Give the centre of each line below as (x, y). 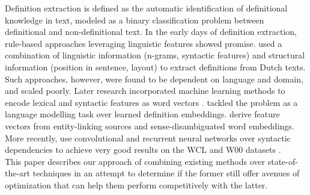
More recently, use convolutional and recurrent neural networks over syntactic (148, 138)
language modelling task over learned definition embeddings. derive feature (142, 114)
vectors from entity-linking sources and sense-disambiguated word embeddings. (150, 125)
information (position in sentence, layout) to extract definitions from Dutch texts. (155, 67)
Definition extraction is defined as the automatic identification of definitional (146, 8)
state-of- (283, 161)
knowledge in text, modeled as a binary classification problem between (135, 20)
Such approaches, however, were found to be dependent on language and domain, (154, 79)
